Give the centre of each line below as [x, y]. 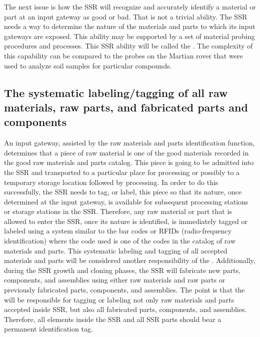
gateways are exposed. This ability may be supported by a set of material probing [129, 36]
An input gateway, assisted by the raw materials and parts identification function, [129, 143]
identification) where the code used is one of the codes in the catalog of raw [120, 241]
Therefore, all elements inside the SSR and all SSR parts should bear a [113, 319]
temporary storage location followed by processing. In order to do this [111, 182]
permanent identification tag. [48, 329]
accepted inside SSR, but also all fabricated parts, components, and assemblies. [125, 309]
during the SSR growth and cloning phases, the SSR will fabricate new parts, [122, 270]
